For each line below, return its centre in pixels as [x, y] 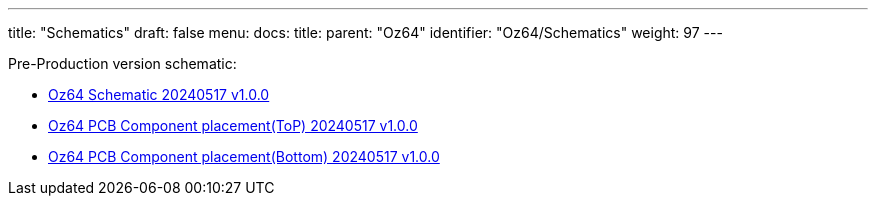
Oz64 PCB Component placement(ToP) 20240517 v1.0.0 [233, 125]
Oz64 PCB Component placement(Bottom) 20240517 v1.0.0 [244, 156]
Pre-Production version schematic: [122, 63]
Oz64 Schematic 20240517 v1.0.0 [159, 94]
